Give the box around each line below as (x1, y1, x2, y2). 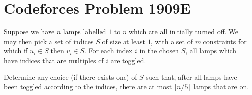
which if (4, 46, 28, 56)
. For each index (84, 46, 133, 56)
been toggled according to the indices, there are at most (4, 81, 172, 92)
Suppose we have (4, 26, 55, 37)
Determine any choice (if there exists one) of (4, 71, 137, 82)
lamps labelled (63, 26, 106, 37)
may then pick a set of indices (4, 36, 94, 46)
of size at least (102, 36, 146, 46)
